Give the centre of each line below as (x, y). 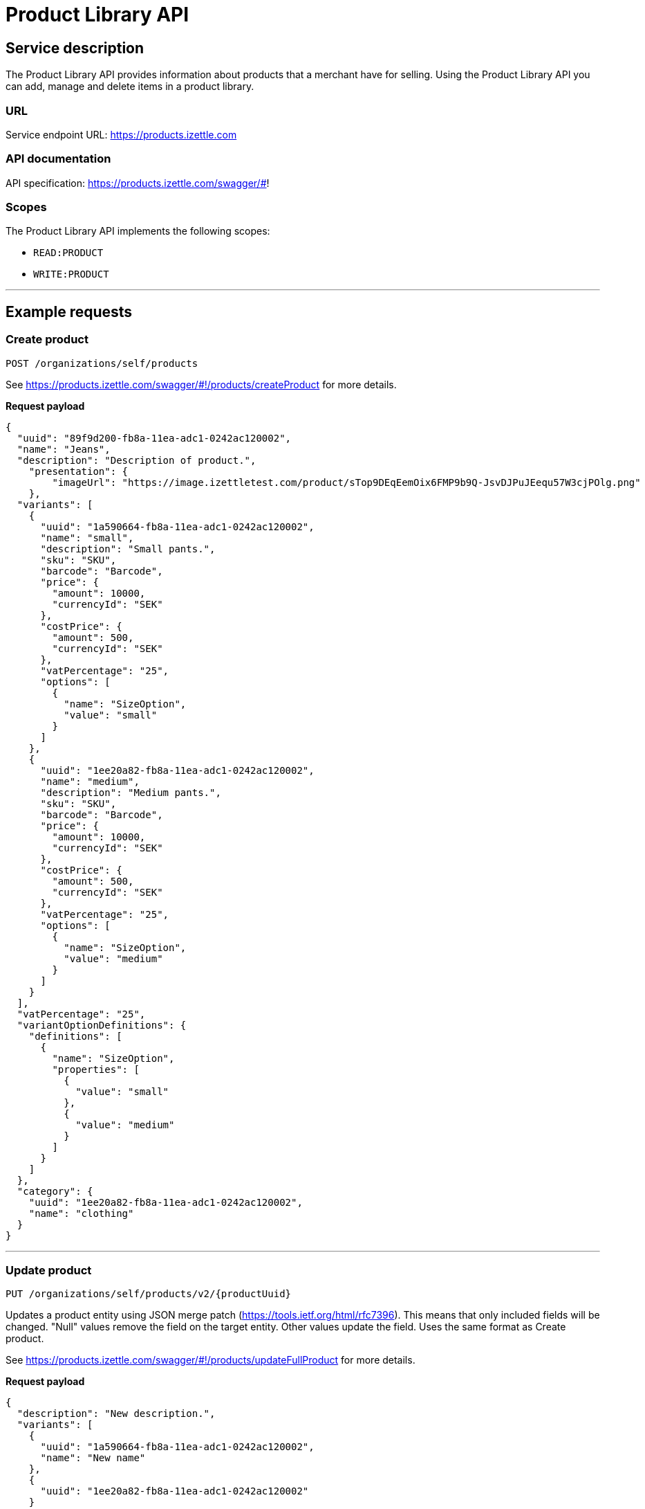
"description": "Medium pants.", (131, 792)
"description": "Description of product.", (137, 460)
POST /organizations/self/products (102, 363)
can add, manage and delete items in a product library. (130, 87)
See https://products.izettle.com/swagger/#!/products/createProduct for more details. (201, 384)
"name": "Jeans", (64, 449)
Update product (49, 1271)
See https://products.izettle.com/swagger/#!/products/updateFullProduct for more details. (211, 1360)
